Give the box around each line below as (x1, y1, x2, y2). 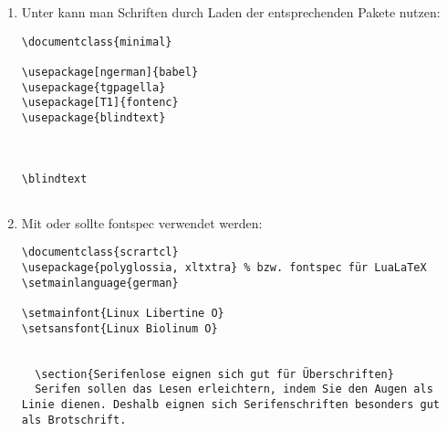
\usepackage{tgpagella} (21, 80, 166, 94)
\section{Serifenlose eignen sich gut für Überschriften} (35, 367, 394, 381)
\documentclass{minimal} (21, 35, 172, 48)
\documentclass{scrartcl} (21, 246, 179, 259)
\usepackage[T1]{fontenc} (21, 96, 179, 110)
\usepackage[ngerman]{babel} (21, 65, 199, 79)
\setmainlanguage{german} (21, 276, 179, 289)
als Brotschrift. (21, 413, 127, 426)
